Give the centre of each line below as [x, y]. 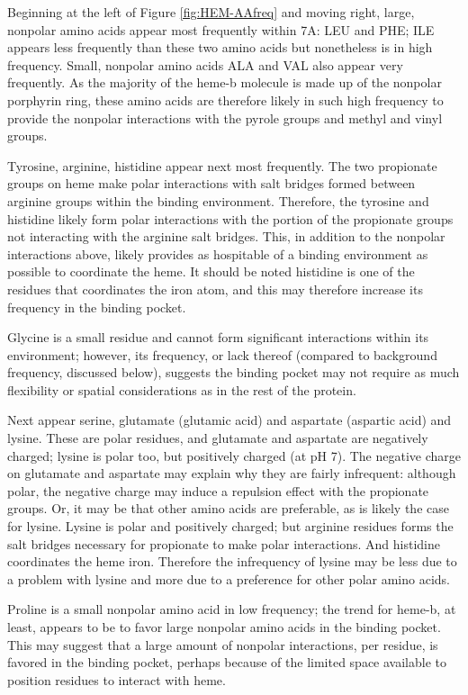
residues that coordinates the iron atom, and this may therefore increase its [215, 289]
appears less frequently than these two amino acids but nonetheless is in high [220, 47]
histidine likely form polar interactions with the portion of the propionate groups [230, 218]
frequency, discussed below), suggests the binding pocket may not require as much [234, 372]
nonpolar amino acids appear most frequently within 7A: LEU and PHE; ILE [221, 29]
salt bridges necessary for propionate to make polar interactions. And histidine [224, 543]
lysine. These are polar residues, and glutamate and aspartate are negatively [218, 438]
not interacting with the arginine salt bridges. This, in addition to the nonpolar [226, 236]
